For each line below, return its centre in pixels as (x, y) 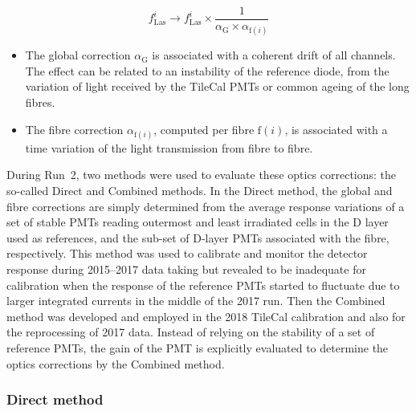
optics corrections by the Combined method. (116, 363)
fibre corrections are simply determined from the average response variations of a (206, 206)
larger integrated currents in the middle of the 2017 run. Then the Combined (196, 301)
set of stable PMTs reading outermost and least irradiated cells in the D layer (198, 222)
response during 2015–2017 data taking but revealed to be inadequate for (186, 269)
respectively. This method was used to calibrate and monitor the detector (187, 253)
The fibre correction (74, 129)
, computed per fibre (204, 129)
